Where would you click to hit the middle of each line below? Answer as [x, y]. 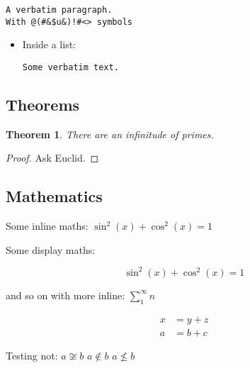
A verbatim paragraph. [59, 10]
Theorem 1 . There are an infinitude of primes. [110, 134]
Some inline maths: [47, 226]
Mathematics [54, 196]
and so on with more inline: [66, 295]
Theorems [43, 104]
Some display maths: [51, 249]
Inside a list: [49, 44]
